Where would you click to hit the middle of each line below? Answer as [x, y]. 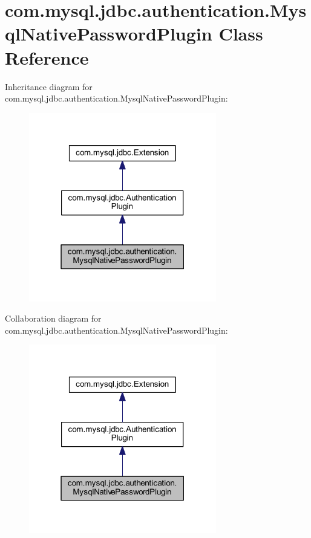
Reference [47, 57]
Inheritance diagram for [49, 86]
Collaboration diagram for [53, 318]
